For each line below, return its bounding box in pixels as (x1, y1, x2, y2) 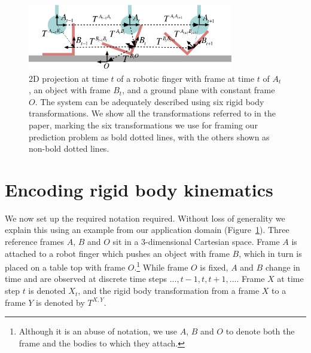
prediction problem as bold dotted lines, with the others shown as (29, 130, 270, 143)
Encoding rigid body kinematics (5, 177, 273, 201)
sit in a (112, 235, 139, 248)
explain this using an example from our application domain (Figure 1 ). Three (5, 223, 289, 236)
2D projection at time (29, 72, 108, 84)
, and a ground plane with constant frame (122, 84, 275, 96)
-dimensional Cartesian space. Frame (145, 235, 280, 248)
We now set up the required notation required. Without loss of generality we (5, 211, 285, 224)
